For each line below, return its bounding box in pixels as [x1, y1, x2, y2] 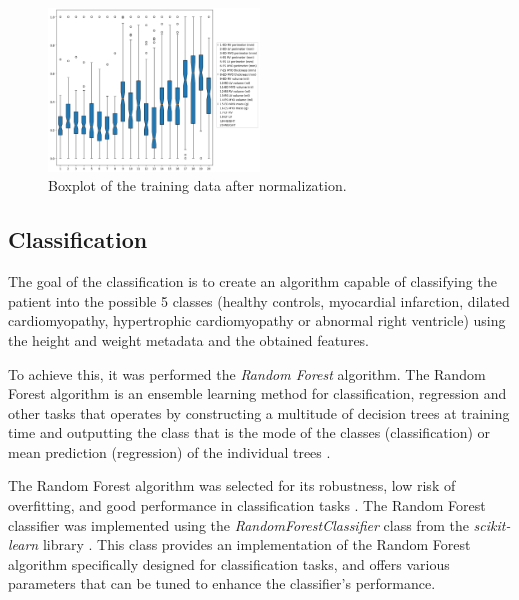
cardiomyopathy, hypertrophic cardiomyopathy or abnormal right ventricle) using [8, 310, 506, 331]
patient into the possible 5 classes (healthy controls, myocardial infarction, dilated [8, 290, 510, 311]
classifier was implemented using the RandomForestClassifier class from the [8, 514, 469, 535]
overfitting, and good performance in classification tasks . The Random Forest [8, 495, 486, 516]
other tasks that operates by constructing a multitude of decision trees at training [8, 402, 510, 423]
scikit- [473, 514, 511, 535]
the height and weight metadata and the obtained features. [8, 329, 370, 350]
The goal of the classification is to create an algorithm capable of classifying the [8, 271, 497, 292]
